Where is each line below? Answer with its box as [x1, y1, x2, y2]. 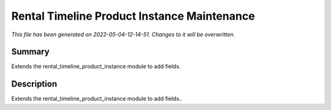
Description [11, 79, 58, 89]
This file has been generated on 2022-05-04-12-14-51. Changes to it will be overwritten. [11, 31, 235, 38]
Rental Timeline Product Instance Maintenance [11, 9, 256, 23]
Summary [11, 47, 50, 57]
